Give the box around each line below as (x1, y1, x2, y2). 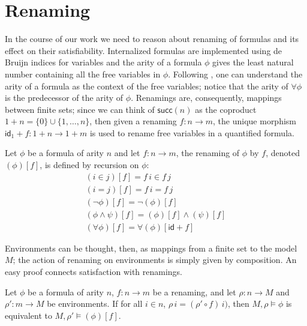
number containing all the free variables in (5, 67, 161, 80)
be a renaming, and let (152, 285, 236, 298)
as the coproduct (195, 103, 257, 115)
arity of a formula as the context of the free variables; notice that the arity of (5, 79, 288, 92)
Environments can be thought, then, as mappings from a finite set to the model (5, 241, 297, 254)
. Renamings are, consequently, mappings (131, 91, 282, 104)
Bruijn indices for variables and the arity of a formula (5, 56, 202, 68)
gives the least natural (212, 56, 294, 68)
